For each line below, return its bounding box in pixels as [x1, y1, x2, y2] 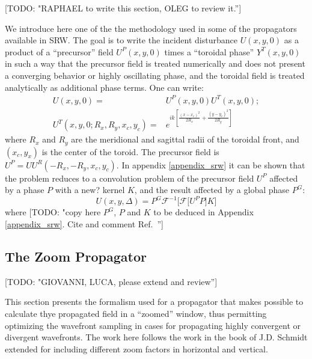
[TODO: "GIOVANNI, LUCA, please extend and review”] [5, 275, 218, 287]
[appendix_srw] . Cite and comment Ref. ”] [5, 217, 164, 230]
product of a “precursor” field [5, 45, 114, 58]
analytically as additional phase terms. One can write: [5, 81, 204, 93]
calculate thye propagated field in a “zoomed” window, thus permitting [5, 307, 267, 319]
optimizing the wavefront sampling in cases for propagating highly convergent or [5, 319, 301, 331]
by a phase [5, 183, 44, 196]
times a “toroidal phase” [164, 45, 254, 58]
